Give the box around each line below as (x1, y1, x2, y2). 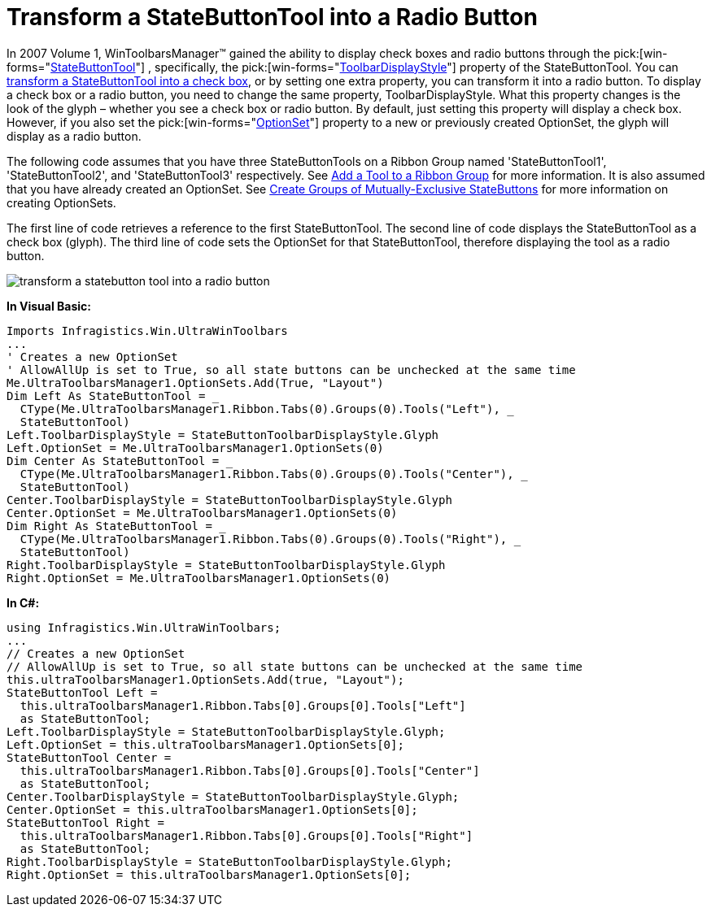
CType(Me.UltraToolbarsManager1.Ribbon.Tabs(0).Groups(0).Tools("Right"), (20, 532, 508, 546)
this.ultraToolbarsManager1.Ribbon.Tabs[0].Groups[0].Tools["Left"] (20, 698, 466, 712)
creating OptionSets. (7, 195, 116, 210)
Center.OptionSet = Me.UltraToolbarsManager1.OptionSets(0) (7, 506, 398, 520)
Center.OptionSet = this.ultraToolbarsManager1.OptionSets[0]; (7, 802, 418, 816)
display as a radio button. (7, 128, 142, 143)
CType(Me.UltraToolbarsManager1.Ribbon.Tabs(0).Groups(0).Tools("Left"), (20, 402, 500, 415)
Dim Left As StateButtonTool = (7, 389, 206, 402)
